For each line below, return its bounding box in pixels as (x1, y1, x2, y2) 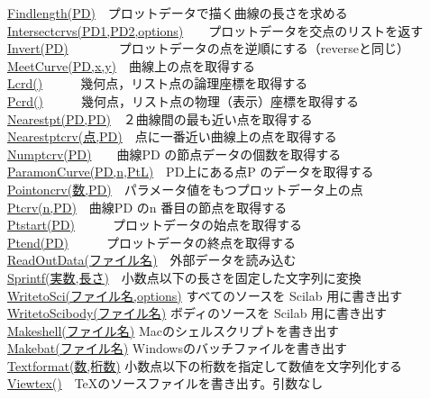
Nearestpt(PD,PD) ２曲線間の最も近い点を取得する (7, 109, 313, 128)
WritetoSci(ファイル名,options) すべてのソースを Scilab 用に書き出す (7, 286, 403, 304)
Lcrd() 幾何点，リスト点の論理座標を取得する (7, 74, 308, 93)
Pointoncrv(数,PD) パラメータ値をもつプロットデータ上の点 (7, 179, 363, 198)
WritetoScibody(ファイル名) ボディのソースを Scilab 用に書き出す (7, 304, 388, 322)
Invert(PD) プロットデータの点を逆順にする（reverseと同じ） (7, 39, 409, 58)
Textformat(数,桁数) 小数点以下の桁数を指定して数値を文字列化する (7, 356, 402, 375)
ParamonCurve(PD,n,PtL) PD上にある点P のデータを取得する (7, 162, 374, 181)
